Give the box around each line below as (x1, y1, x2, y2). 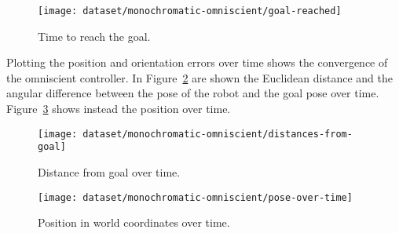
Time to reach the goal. (38, 27, 151, 44)
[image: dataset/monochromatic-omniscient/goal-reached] (38, 5, 342, 16)
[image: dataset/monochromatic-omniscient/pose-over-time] (38, 191, 353, 203)
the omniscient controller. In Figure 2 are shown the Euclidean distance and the (6, 69, 393, 86)
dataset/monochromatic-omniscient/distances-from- (82, 128, 353, 140)
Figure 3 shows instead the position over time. (6, 100, 231, 117)
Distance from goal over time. (38, 163, 181, 180)
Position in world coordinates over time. (38, 214, 230, 231)
